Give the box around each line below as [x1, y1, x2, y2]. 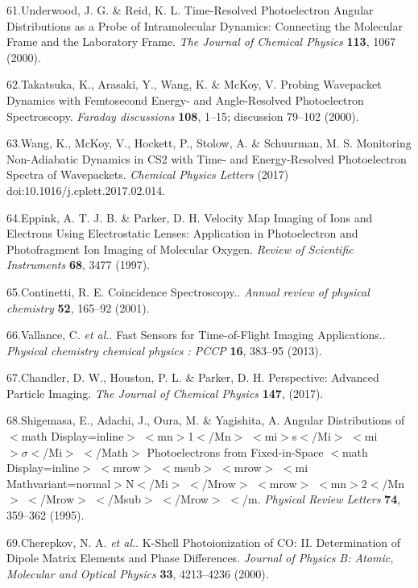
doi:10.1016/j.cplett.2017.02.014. [6, 181, 166, 198]
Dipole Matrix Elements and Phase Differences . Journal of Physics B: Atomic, [6, 549, 394, 566]
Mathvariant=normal [6, 474, 111, 491]
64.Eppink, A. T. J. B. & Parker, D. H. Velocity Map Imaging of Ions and [6, 209, 373, 226]
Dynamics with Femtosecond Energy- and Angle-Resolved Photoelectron [6, 91, 364, 108]
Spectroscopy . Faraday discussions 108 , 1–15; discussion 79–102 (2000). [6, 107, 359, 124]
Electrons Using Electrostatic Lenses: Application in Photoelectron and [6, 225, 358, 242]
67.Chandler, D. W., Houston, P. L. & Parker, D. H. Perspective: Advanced [6, 369, 379, 386]
